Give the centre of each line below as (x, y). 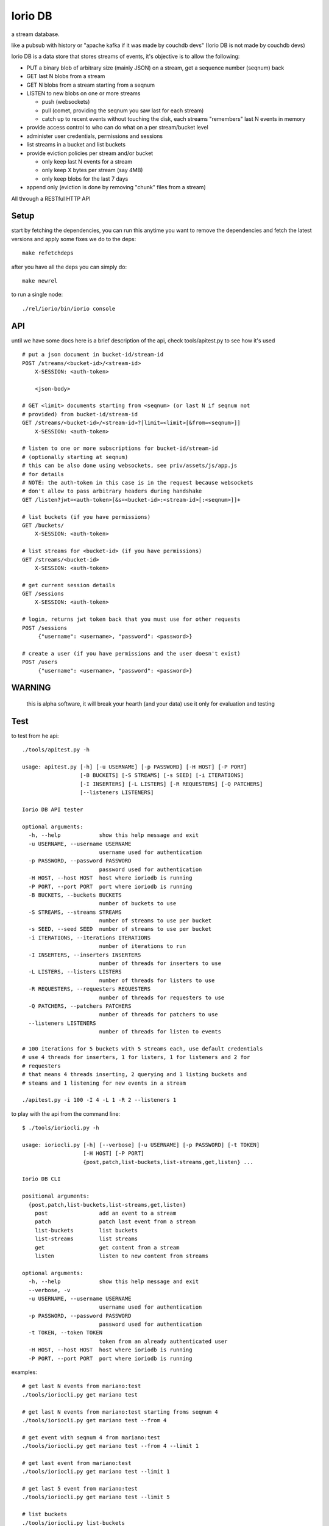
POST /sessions (45, 628)
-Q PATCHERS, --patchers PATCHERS (80, 1006)
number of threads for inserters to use (160, 964)
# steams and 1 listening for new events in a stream (104, 1083)
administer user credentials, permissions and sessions (95, 136)
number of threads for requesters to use (162, 997)
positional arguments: (56, 1196)
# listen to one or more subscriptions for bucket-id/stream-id (120, 448)
